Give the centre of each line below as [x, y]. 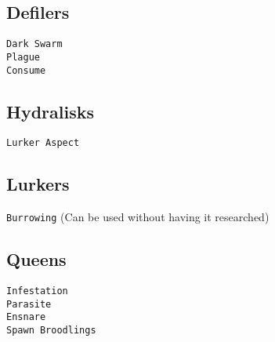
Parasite [29, 304]
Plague [23, 57]
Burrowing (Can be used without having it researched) [138, 217]
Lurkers [38, 184]
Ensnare [26, 317]
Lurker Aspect [43, 143]
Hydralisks [50, 111]
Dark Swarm [34, 44]
